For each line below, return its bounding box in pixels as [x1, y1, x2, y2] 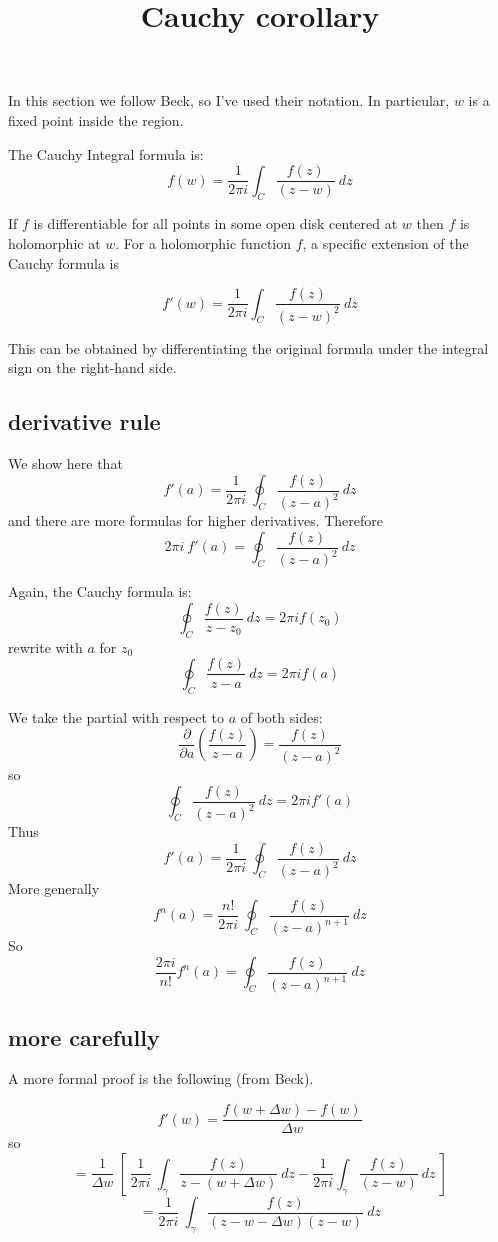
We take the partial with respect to [8, 706, 224, 727]
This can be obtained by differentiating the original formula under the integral [8, 337, 489, 358]
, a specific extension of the [302, 233, 469, 254]
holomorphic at [8, 233, 101, 254]
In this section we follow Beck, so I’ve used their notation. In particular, [8, 90, 450, 111]
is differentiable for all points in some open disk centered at [33, 213, 398, 234]
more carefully [8, 1021, 160, 1052]
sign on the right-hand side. [8, 357, 177, 378]
